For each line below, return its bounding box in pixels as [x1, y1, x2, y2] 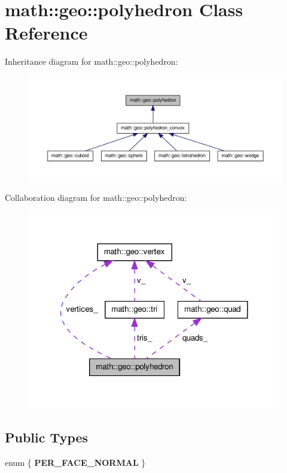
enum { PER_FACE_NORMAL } [5, 456, 146, 469]
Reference [5, 20, 88, 45]
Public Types [5, 428, 88, 447]
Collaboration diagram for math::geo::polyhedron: [5, 191, 187, 203]
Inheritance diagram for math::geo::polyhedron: [5, 55, 178, 68]
